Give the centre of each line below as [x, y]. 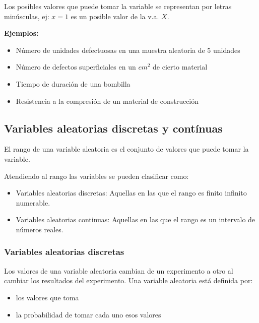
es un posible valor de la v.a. [115, 16]
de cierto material [180, 67]
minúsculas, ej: [27, 16]
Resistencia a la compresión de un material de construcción [107, 101]
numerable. [33, 202]
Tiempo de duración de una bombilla [73, 83]
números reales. [40, 229]
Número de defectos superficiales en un [76, 67]
